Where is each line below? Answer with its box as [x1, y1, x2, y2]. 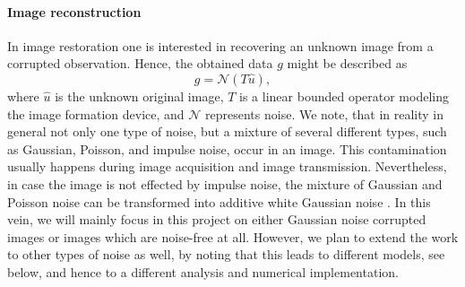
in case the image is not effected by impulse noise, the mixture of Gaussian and [7, 174, 443, 193]
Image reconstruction [7, 2, 142, 21]
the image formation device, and [7, 104, 185, 123]
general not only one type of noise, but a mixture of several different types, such [7, 122, 447, 141]
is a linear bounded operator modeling [239, 86, 449, 105]
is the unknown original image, [55, 86, 224, 105]
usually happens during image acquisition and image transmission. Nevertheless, [7, 157, 447, 176]
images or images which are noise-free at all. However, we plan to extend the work [7, 227, 459, 246]
